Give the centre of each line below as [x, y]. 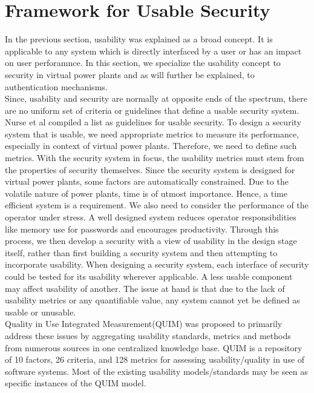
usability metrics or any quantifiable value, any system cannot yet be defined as [152, 300]
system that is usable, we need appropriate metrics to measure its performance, [152, 134]
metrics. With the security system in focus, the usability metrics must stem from [155, 158]
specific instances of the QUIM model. [76, 383]
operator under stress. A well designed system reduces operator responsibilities [151, 217]
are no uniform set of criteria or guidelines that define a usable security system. [152, 110]
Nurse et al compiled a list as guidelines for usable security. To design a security [153, 122]
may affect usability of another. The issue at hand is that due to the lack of [145, 288]
